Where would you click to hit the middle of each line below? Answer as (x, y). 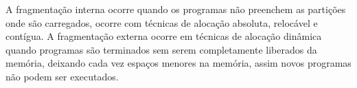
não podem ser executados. (62, 76)
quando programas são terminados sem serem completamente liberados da (161, 49)
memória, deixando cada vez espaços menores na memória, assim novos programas (178, 63)
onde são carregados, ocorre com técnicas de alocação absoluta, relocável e (162, 22)
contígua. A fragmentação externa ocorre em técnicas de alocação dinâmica (164, 36)
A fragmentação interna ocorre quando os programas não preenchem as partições (176, 9)
